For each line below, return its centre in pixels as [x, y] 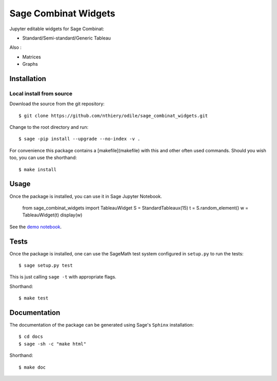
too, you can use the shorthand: [43, 158]
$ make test [34, 298]
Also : [15, 47]
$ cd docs [31, 337]
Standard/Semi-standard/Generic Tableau [67, 38]
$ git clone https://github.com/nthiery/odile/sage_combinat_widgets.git [113, 116]
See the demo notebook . [35, 227]
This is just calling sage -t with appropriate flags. [63, 277]
